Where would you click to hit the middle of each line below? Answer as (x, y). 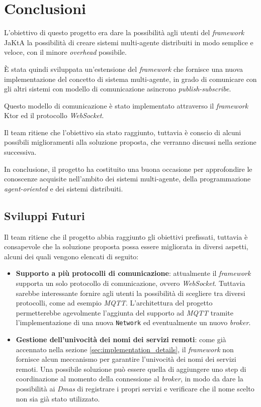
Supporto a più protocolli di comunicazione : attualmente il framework (133, 273)
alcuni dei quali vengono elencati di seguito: (71, 256)
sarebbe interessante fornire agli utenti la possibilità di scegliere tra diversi (130, 293)
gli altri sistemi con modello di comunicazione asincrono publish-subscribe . (118, 89)
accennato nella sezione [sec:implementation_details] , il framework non (125, 349)
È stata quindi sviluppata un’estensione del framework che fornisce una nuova (124, 69)
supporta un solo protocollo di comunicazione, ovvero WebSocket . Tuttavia (130, 283)
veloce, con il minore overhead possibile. (65, 52)
